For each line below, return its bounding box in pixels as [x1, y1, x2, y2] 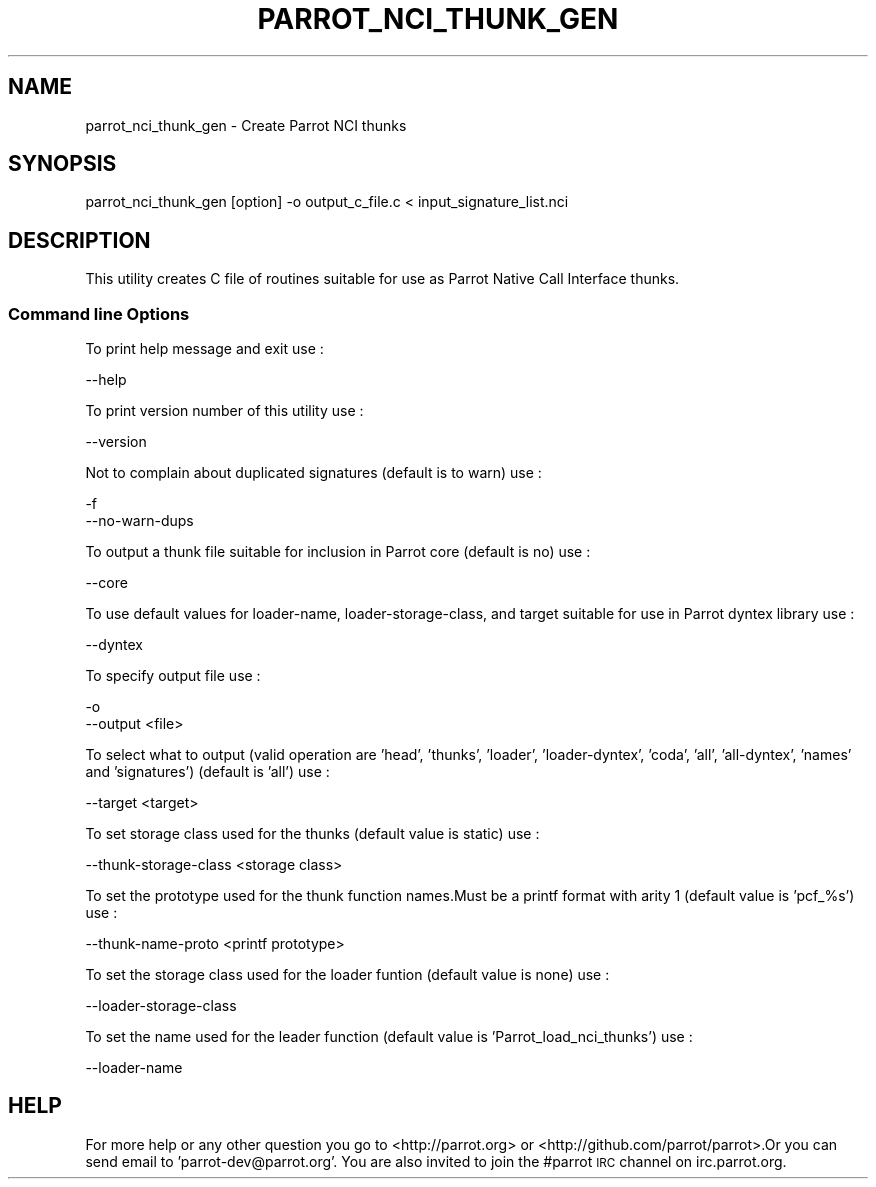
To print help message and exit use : [85, 340, 324, 358]
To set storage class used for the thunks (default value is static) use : [85, 825, 540, 843]
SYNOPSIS [8, 151, 117, 177]
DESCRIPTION [8, 227, 151, 253]
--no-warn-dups [85, 512, 194, 530]
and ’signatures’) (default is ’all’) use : [85, 763, 330, 781]
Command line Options [8, 303, 190, 324]
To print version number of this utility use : [85, 402, 364, 420]
